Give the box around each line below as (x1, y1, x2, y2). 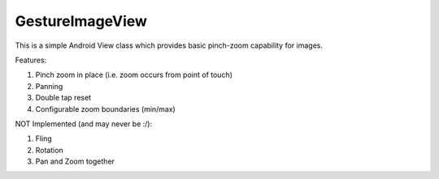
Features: (15, 55, 47, 65)
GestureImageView (15, 12, 148, 30)
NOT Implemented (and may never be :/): (15, 118, 153, 129)
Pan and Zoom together (35, 156, 115, 166)
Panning (35, 81, 63, 91)
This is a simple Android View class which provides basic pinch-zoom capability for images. (15, 40, 323, 50)
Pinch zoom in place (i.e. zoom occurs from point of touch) (35, 70, 233, 80)
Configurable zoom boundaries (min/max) (35, 104, 176, 113)
